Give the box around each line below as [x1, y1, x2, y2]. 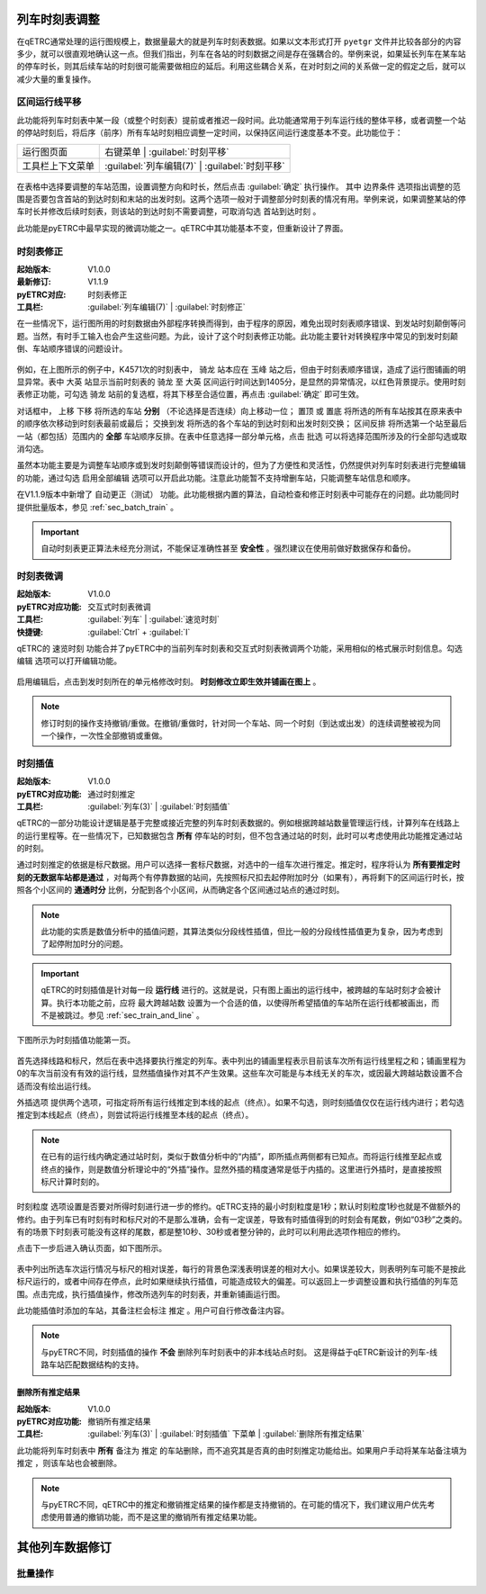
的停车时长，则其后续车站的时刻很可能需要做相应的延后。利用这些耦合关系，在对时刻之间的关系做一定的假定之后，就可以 [16, 61, 466, 72]
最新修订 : [16, 276, 51, 287]
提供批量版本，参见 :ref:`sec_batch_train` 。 [16, 501, 179, 512]
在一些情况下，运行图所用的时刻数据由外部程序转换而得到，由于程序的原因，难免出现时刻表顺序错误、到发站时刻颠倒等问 [16, 318, 466, 329]
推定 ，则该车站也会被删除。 [16, 1458, 121, 1469]
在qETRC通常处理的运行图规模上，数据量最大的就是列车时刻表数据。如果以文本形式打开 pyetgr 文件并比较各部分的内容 [16, 36, 462, 47]
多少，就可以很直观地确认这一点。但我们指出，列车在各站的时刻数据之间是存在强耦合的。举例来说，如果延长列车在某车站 [16, 48, 466, 59]
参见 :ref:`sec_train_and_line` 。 [87, 1010, 204, 1021]
